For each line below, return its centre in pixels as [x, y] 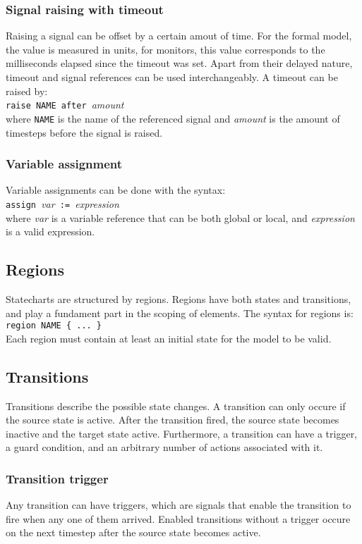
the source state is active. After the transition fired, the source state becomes [173, 420]
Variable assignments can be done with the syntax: [116, 190]
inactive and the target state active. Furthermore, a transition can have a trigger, [182, 433]
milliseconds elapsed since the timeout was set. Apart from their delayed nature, [179, 63]
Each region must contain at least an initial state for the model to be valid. [169, 338]
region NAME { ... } [54, 326]
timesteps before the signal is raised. [84, 132]
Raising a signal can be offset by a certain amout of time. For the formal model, [179, 36]
